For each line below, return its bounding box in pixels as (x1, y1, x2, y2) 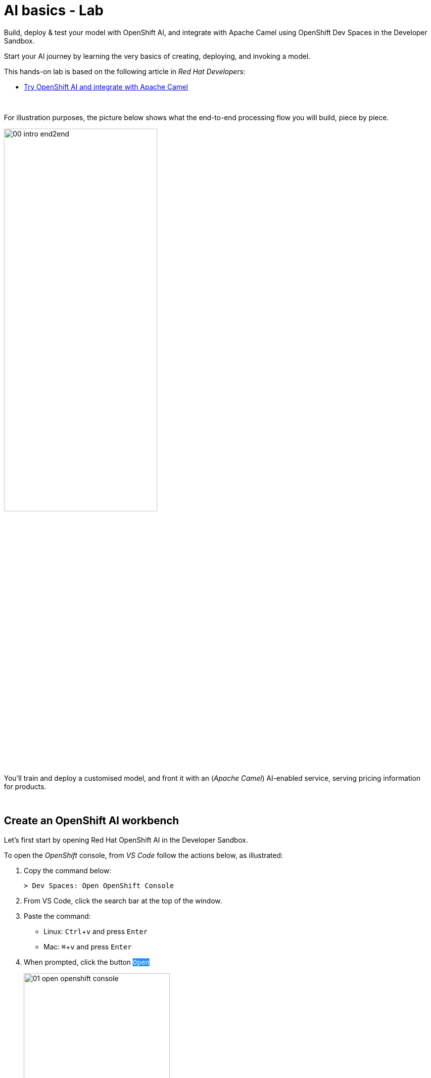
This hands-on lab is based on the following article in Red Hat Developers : (4, 67, 245, 76)
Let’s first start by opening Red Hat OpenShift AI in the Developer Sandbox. (4, 835, 248, 844)
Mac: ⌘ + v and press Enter (44, 942, 132, 951)
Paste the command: (24, 911, 91, 920)
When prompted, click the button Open (24, 957, 149, 966)
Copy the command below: (24, 866, 112, 875)
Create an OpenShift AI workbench (4, 814, 179, 827)
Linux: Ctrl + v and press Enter (44, 927, 148, 936)
